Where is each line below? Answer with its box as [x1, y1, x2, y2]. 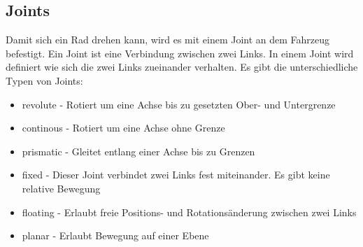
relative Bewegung [22, 181, 101, 195]
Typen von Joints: [6, 73, 83, 87]
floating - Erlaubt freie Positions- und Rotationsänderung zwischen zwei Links [22, 204, 357, 219]
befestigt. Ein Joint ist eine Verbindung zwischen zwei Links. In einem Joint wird [6, 45, 354, 60]
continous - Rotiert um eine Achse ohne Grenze [22, 120, 225, 135]
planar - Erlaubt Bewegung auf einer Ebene [22, 228, 209, 243]
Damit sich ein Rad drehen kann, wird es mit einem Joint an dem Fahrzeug [6, 32, 330, 47]
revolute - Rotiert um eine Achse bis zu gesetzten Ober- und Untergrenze [22, 97, 336, 111]
